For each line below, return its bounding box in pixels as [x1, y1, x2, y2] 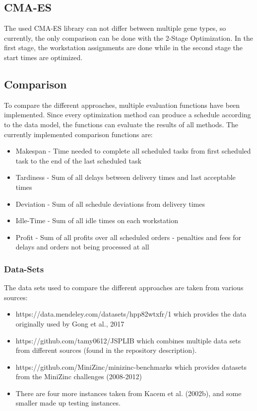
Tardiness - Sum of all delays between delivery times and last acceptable [15, 172, 236, 182]
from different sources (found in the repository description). [15, 345, 197, 355]
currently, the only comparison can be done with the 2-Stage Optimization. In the [4, 32, 253, 43]
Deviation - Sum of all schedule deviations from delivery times [15, 198, 205, 209]
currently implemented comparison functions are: [4, 129, 153, 139]
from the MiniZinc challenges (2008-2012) [15, 371, 142, 382]
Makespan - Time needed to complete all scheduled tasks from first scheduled [15, 146, 251, 156]
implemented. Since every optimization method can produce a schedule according [4, 109, 251, 120]
